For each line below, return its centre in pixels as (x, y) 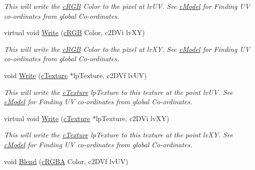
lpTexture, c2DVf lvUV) (110, 75)
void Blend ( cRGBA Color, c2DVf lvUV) (66, 161)
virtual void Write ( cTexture (47, 118)
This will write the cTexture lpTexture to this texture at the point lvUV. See (119, 92)
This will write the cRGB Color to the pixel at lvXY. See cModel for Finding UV (127, 49)
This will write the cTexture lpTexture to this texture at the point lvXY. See (119, 135)
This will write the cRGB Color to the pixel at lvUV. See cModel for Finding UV (127, 6)
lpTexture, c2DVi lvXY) (132, 118)
